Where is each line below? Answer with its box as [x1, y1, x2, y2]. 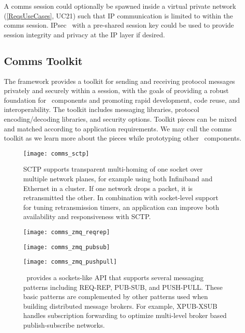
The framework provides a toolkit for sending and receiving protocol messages [4, 76, 235, 86]
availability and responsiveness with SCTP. [23, 211, 151, 222]
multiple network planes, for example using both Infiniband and [23, 173, 213, 183]
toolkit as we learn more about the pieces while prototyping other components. [4, 133, 242, 143]
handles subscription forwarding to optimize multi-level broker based [23, 310, 227, 320]
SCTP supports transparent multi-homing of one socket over [23, 164, 203, 174]
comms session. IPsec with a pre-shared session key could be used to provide [4, 20, 234, 30]
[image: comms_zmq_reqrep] [23, 228, 110, 236]
